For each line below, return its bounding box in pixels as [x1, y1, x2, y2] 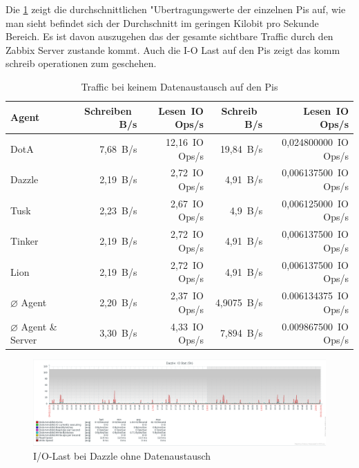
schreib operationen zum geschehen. [6, 56, 157, 71]
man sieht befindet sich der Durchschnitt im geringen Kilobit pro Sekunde [6, 15, 319, 30]
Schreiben [84, 103, 132, 118]
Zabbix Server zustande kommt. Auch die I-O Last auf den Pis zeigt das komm [6, 42, 340, 57]
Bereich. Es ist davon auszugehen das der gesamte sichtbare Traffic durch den [6, 29, 333, 44]
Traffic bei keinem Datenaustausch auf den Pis [81, 79, 278, 93]
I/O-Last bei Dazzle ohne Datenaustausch [33, 448, 211, 462]
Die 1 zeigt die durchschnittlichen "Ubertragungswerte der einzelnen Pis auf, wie [6, 2, 346, 16]
